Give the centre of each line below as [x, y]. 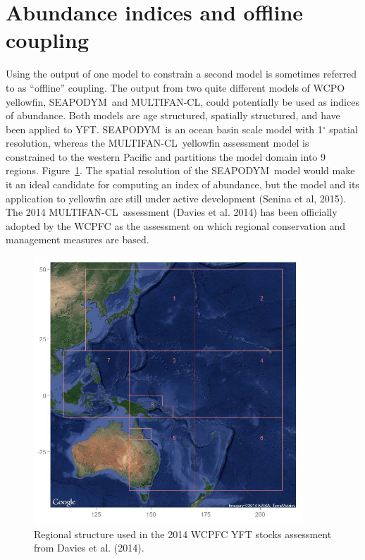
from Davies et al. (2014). [89, 548]
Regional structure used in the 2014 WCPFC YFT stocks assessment [183, 534]
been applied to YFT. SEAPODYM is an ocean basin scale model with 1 [164, 129]
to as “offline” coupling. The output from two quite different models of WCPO [175, 87]
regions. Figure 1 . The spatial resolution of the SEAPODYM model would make [180, 170]
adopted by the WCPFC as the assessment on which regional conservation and [175, 225]
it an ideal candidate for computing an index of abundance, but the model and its [182, 184]
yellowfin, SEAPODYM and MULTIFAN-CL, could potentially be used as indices [182, 101]
